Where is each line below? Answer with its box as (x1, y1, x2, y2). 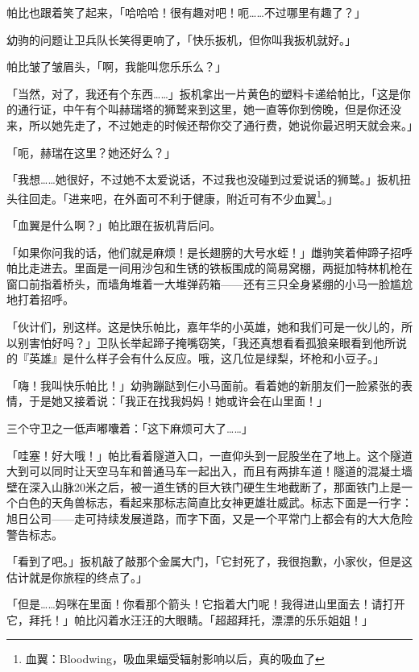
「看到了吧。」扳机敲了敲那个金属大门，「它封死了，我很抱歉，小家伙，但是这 (6, 553, 413, 570)
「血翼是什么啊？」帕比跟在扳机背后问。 (6, 217, 221, 233)
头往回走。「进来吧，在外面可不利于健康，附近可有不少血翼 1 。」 (6, 187, 338, 206)
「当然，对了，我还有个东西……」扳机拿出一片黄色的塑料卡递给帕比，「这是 (6, 85, 400, 102)
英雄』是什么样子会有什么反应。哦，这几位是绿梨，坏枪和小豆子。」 (28, 350, 384, 367)
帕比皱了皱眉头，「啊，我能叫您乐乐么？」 (6, 58, 226, 75)
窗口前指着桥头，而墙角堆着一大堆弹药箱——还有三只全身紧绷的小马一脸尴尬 (6, 275, 413, 292)
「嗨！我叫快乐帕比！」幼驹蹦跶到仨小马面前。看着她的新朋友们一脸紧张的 (6, 376, 401, 393)
